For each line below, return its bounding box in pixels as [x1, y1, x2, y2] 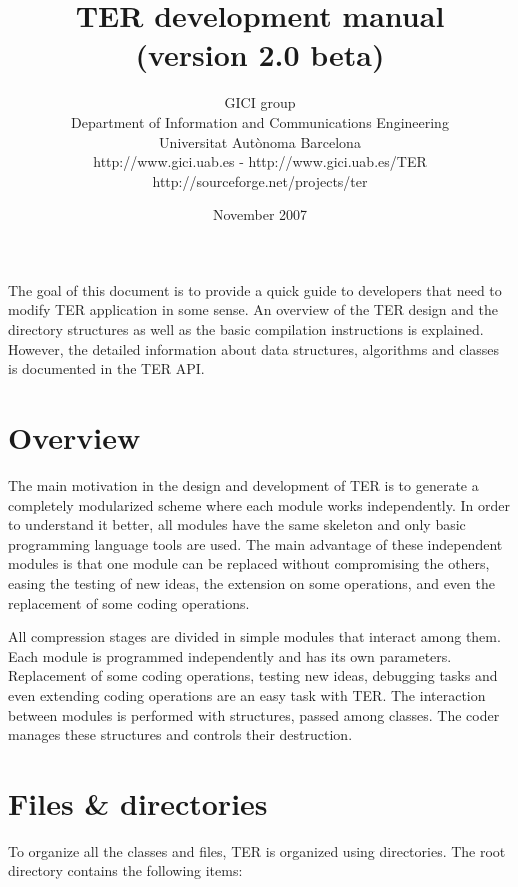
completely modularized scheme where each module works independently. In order [8, 494, 510, 515]
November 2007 [212, 204, 308, 225]
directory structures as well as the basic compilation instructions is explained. [8, 319, 484, 340]
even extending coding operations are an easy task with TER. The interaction [8, 684, 486, 705]
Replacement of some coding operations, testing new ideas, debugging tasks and [8, 665, 498, 686]
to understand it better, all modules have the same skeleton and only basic [8, 514, 466, 535]
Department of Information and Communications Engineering [71, 111, 449, 132]
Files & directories [8, 782, 268, 823]
